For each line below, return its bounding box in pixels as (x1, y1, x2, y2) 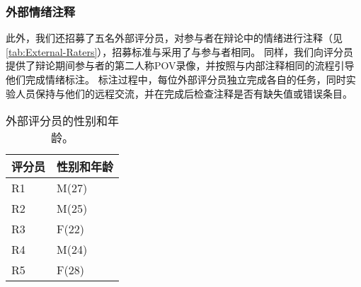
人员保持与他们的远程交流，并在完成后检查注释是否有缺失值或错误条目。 (15, 86, 353, 100)
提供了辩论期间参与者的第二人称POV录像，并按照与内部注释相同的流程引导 (6, 58, 355, 73)
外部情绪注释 (6, 2, 76, 20)
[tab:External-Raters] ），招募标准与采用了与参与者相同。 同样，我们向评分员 (6, 44, 353, 59)
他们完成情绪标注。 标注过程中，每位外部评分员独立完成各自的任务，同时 (6, 72, 346, 86)
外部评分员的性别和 (6, 112, 108, 129)
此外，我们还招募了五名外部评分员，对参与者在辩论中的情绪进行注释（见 (6, 30, 343, 45)
